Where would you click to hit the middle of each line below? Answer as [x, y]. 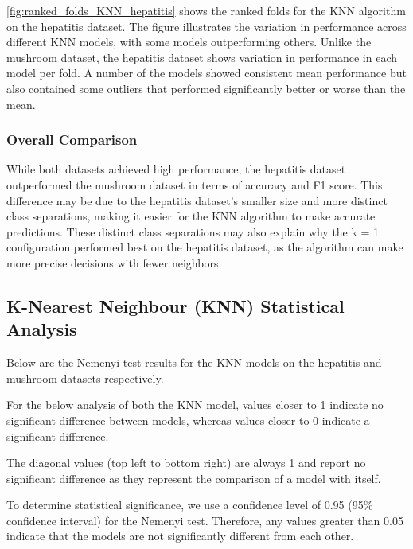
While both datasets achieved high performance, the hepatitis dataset [176, 169]
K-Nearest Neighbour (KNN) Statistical [175, 305]
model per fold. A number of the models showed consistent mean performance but [206, 73]
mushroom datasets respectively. [85, 378]
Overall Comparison [72, 140]
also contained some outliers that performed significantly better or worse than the [206, 88]
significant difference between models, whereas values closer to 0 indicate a [188, 420]
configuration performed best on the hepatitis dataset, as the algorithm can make [205, 247]
